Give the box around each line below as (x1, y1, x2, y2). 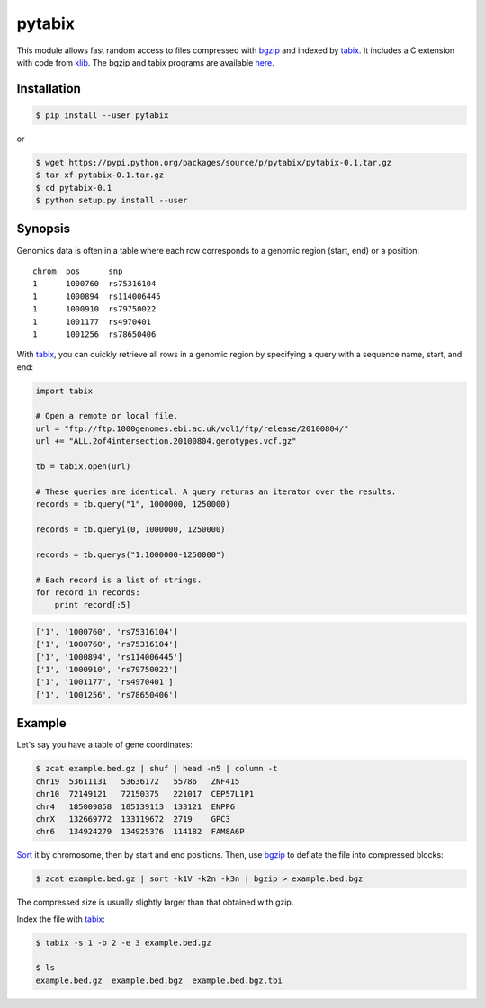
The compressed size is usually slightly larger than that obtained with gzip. (16, 896, 294, 908)
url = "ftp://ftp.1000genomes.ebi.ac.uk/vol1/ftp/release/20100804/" (35, 423, 349, 434)
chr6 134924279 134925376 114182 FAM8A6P (35, 826, 245, 837)
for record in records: (35, 587, 141, 598)
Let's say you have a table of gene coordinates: (16, 739, 193, 751)
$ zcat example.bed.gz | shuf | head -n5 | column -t (35, 763, 278, 774)
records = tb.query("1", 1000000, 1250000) (35, 499, 231, 509)
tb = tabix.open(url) (35, 462, 131, 472)
